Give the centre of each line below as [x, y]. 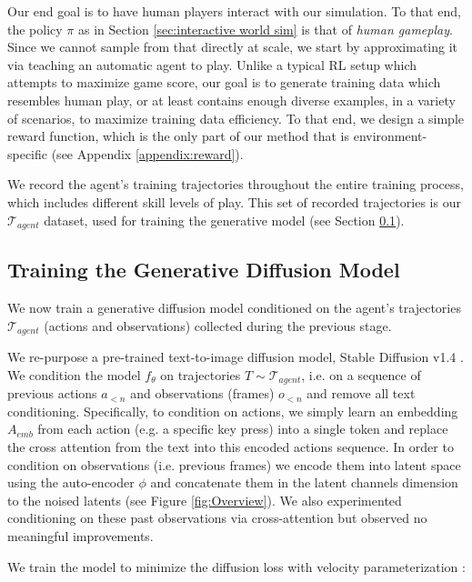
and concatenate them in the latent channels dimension [304, 482]
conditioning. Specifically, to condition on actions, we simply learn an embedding [233, 411]
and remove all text [361, 393]
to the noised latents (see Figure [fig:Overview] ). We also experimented [205, 500]
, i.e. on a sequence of [361, 374]
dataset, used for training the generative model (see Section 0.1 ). [224, 220]
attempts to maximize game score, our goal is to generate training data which [224, 82]
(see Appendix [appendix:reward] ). [147, 153]
